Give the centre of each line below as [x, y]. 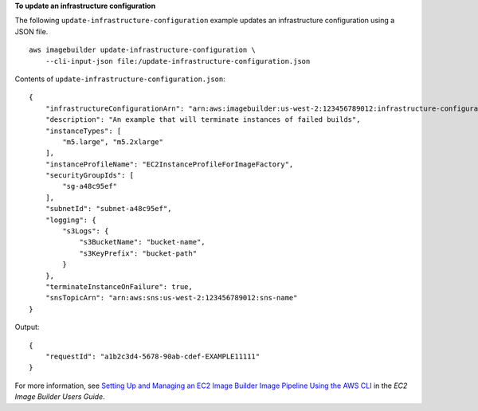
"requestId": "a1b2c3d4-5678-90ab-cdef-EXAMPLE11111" [153, 356]
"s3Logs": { [86, 231]
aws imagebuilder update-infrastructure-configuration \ [143, 50]
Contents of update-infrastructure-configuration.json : [120, 79]
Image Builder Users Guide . [60, 397]
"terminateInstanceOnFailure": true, [119, 286]
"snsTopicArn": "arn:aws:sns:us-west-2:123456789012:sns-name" [171, 298]
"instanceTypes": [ [83, 131]
